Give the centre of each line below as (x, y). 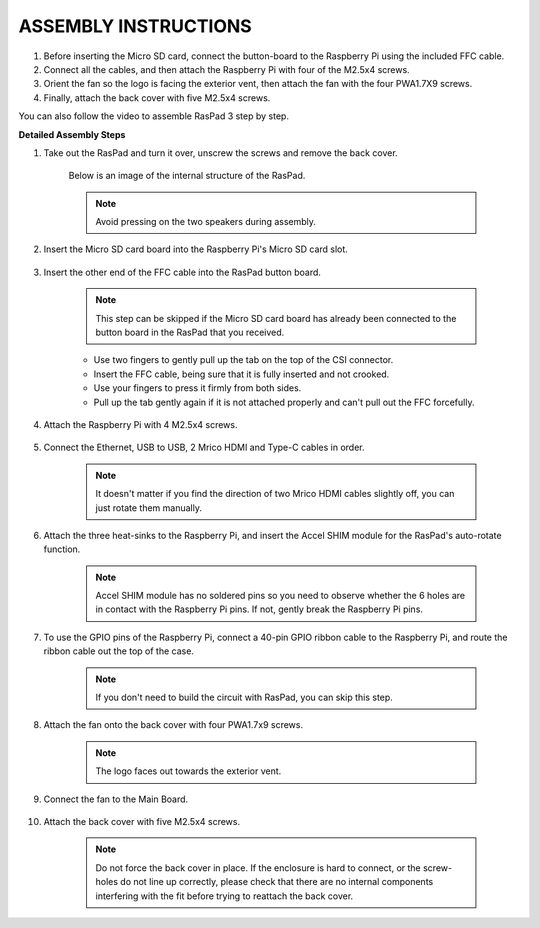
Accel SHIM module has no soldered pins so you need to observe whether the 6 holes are (280, 596)
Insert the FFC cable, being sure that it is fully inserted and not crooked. (241, 374)
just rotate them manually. (148, 507)
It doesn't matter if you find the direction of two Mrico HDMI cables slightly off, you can (275, 494)
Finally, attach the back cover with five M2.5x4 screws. (157, 97)
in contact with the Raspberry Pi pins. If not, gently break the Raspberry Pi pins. (259, 609)
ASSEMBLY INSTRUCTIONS (135, 26)
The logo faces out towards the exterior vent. (188, 771)
